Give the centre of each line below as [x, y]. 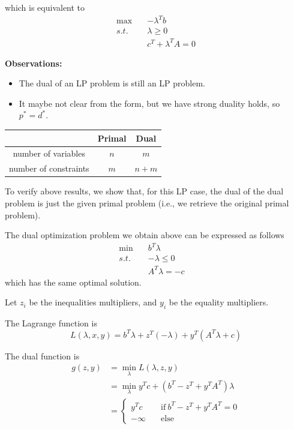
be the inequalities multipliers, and [93, 302]
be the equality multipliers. [219, 302]
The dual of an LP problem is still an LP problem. [112, 83]
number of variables [49, 153]
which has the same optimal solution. [73, 282]
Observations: [34, 63]
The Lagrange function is [51, 323]
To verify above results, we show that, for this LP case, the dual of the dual [144, 191]
